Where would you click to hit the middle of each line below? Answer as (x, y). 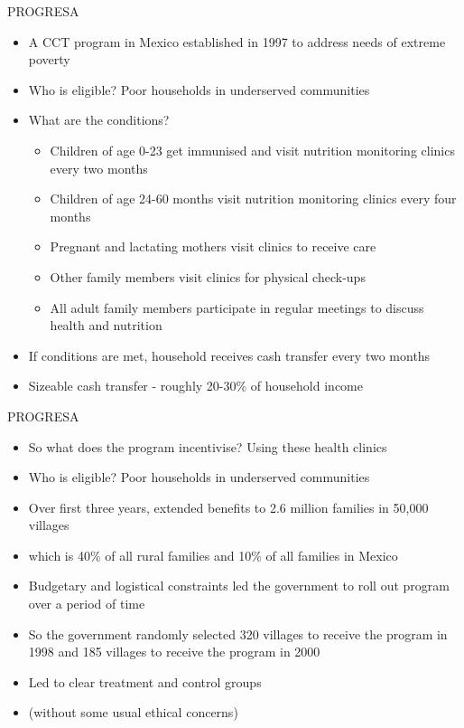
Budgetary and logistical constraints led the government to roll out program (239, 586)
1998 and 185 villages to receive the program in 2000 (174, 652)
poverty (49, 59)
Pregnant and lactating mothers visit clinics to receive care (213, 246)
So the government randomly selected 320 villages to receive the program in (238, 633)
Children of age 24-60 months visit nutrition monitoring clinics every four (253, 199)
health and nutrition (106, 325)
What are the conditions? (99, 120)
